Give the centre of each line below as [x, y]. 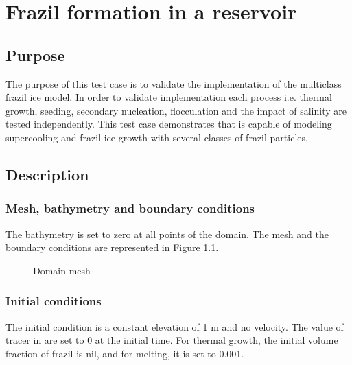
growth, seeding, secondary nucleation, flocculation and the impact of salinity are [176, 110]
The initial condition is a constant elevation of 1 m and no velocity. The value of [175, 326]
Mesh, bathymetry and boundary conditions [130, 208]
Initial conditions [54, 301]
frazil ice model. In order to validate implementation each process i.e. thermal [169, 97]
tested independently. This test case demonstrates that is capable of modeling [169, 124]
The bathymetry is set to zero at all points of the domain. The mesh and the [167, 234]
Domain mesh [62, 270]
